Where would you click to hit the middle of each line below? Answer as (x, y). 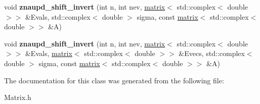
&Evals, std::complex (58, 16)
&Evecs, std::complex (212, 53)
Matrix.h (18, 97)
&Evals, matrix (49, 53)
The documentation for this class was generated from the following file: (114, 80)
